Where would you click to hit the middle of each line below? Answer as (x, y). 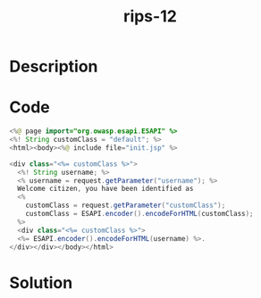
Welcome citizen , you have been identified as (105, 189)
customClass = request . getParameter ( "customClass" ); (126, 206)
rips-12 (150, 17)
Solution (41, 282)
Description (54, 66)
